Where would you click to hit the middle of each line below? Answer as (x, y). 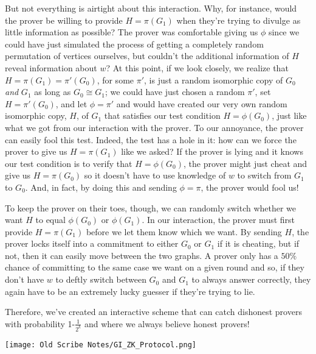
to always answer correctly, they (251, 279)
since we (284, 32)
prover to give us (36, 151)
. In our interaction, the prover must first (218, 220)
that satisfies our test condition (162, 115)
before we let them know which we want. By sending (184, 231)
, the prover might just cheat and (245, 163)
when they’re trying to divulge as (239, 20)
